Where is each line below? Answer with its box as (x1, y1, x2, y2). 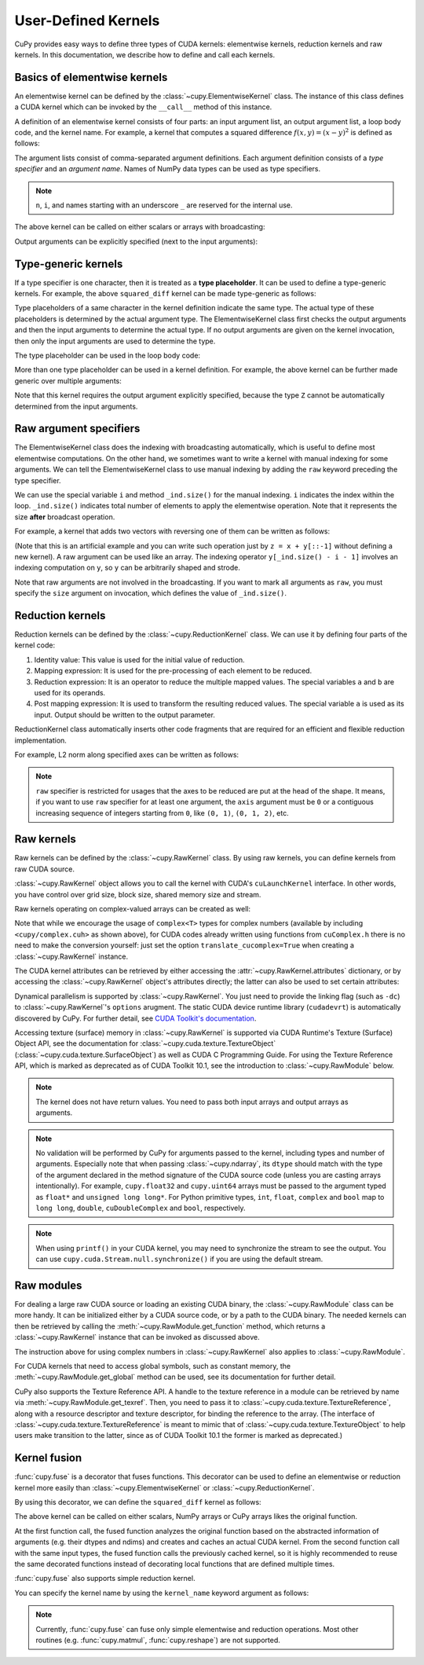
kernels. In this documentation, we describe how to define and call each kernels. (14, 50, 275, 59)
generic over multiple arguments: (14, 376, 122, 385)
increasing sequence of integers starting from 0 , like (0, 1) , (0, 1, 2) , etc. (35, 808, 290, 817)
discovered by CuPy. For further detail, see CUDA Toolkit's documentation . (14, 1014, 257, 1023)
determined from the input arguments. (14, 402, 138, 411)
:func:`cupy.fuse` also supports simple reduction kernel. (14, 1574, 196, 1583)
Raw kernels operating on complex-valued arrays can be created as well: (14, 904, 251, 913)
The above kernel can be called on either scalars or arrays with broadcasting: (14, 222, 265, 232)
